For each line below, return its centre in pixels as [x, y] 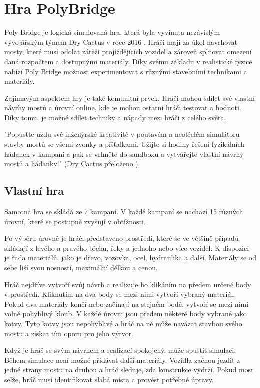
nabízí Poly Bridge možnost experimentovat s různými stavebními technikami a [126, 71]
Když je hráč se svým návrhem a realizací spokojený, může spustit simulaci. [120, 350]
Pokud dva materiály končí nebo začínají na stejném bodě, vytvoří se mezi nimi [127, 304]
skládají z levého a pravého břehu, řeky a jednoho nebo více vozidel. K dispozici [127, 248]
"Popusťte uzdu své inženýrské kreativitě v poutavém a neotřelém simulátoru [122, 134]
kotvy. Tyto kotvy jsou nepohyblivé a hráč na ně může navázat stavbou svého [123, 323]
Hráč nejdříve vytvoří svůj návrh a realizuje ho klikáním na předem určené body [128, 284]
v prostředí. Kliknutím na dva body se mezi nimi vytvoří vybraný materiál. [120, 294]
